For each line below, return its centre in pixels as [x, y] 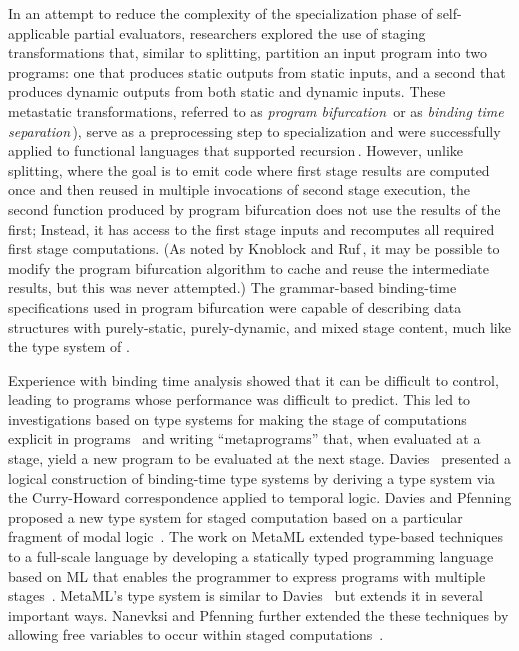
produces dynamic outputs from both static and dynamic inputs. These [227, 91]
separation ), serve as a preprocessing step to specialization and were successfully [254, 130]
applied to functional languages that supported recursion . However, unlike [236, 150]
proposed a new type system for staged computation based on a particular [235, 516]
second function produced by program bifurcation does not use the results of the [254, 208]
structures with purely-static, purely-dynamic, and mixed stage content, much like [259, 326]
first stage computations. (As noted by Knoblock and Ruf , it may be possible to [254, 248]
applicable [39, 32]
